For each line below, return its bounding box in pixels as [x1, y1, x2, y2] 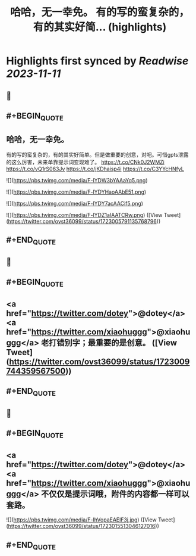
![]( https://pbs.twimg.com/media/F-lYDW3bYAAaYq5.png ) [6, 176, 148, 184]
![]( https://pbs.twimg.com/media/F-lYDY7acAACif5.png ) [6, 200, 144, 207]
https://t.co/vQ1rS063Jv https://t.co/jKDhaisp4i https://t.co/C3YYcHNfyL [6, 165, 184, 172]
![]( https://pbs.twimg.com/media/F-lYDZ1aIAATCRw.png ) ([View [6, 211, 163, 218]
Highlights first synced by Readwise [6, 54, 189, 68]
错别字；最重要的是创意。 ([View [56, 337, 177, 347]
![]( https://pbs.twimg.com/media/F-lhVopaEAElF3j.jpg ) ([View [6, 516, 157, 523]
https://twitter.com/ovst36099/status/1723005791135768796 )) [8, 218, 161, 225]
